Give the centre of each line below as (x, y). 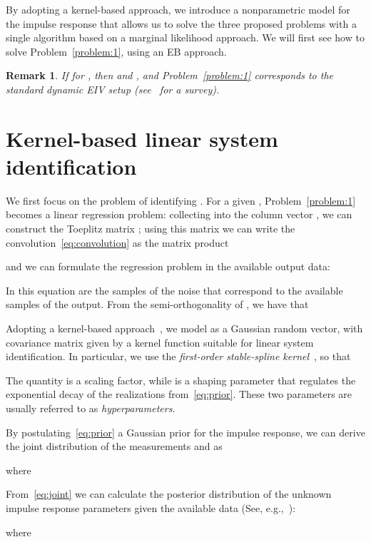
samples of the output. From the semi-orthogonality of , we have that (157, 304)
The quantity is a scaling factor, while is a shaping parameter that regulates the (181, 380)
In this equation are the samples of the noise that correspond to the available (174, 290)
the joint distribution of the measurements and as (114, 446)
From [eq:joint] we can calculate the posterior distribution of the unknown (169, 494)
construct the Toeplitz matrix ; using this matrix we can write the (151, 229)
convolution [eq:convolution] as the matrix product (117, 242)
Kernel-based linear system (142, 138)
